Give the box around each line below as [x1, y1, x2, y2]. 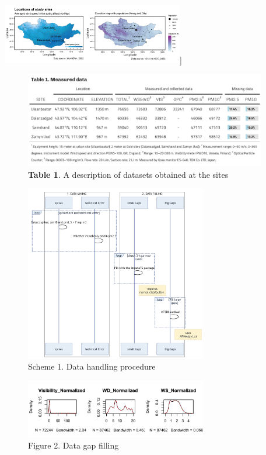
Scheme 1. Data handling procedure [28, 360, 156, 373]
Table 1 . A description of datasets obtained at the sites [28, 168, 229, 180]
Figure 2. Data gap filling [28, 439, 119, 451]
